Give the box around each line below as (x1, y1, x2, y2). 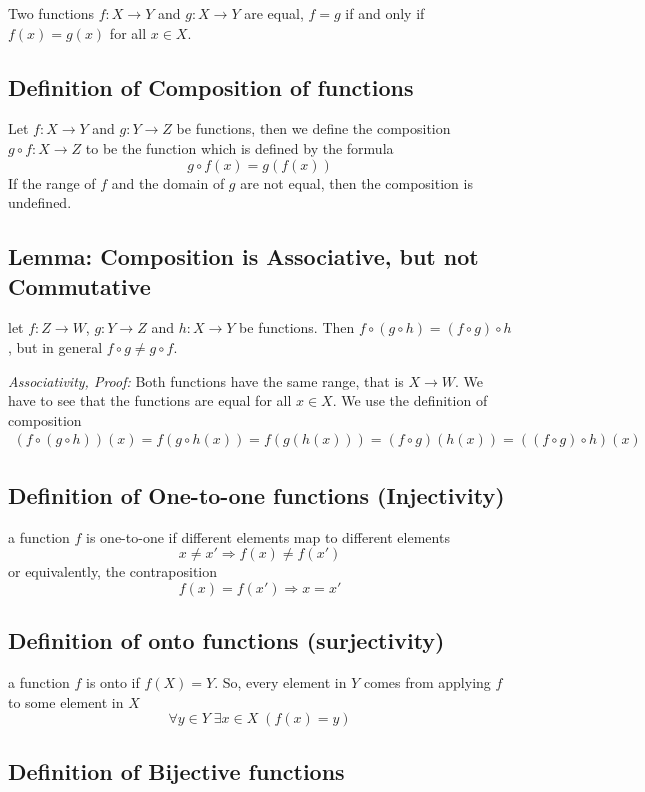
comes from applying (363, 671, 491, 692)
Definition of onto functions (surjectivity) (8, 625, 445, 656)
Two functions (8, 3, 95, 23)
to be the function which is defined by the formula (85, 137, 394, 158)
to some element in (8, 691, 124, 712)
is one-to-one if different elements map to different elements (86, 526, 450, 547)
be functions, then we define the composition (176, 118, 451, 139)
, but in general (8, 336, 103, 357)
